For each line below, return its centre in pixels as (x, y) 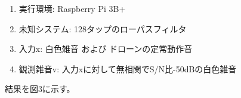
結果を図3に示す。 (40, 89)
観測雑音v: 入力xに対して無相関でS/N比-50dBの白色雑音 (128, 68)
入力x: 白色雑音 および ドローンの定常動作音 (106, 49)
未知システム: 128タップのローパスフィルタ (103, 28)
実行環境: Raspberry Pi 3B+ (72, 8)
